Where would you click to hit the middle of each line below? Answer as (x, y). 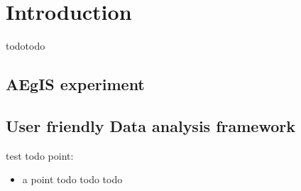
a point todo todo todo (72, 179)
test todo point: (40, 155)
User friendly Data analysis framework (150, 125)
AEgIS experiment (75, 84)
